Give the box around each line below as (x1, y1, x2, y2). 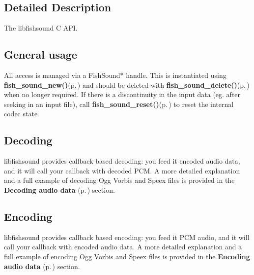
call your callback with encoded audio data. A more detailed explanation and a (4, 241, 242, 252)
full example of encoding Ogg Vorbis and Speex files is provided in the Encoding (4, 251, 250, 261)
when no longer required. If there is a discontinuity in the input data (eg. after (4, 89, 241, 100)
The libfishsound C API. (4, 23, 78, 33)
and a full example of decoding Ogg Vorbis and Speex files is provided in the (4, 175, 235, 185)
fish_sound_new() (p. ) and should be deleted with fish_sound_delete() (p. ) (4, 79, 250, 90)
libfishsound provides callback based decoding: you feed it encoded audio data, (4, 156, 240, 166)
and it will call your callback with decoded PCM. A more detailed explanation (4, 165, 240, 175)
